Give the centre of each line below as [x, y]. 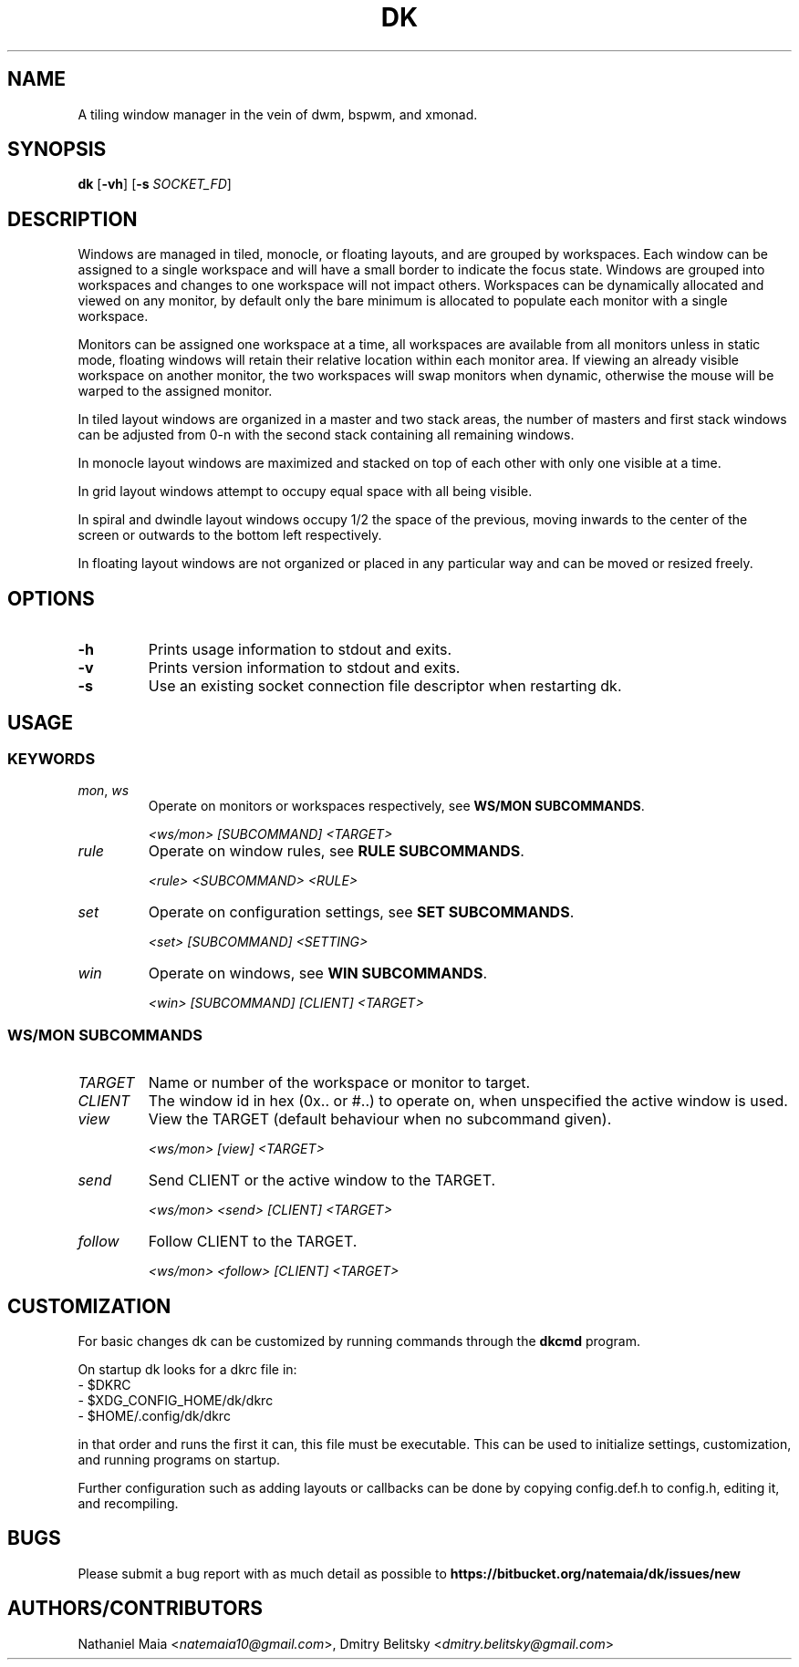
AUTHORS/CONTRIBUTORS [135, 1609]
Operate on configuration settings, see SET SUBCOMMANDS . [361, 912]
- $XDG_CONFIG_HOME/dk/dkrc [176, 1400]
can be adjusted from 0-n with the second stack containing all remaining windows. [326, 435]
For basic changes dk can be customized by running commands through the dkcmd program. [359, 1341]
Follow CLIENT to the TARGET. [253, 1242]
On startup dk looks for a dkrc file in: [187, 1369]
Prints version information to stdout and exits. [304, 668]
